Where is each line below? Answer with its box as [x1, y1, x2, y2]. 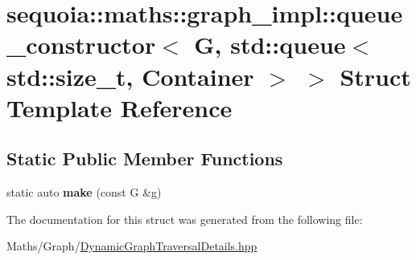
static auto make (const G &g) [6, 184, 162, 201]
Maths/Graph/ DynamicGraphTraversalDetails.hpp [6, 238, 257, 254]
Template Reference [6, 91, 233, 124]
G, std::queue [194, 28, 346, 61]
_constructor [6, 28, 156, 61]
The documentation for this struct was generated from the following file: [6, 210, 363, 227]
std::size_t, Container [6, 59, 254, 92]
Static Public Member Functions [6, 146, 283, 171]
